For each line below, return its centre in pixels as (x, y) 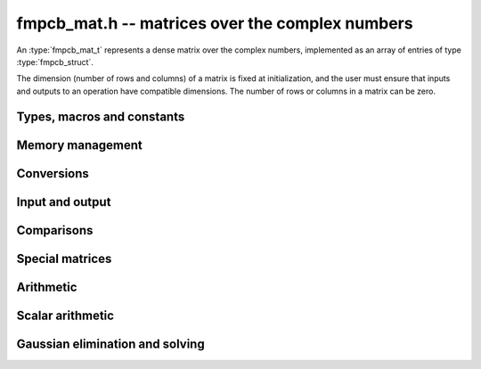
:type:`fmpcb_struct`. (55, 61)
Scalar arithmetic (65, 315)
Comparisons (55, 230)
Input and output (64, 202)
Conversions (53, 173)
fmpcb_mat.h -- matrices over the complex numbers (215, 23)
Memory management (79, 145)
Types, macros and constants (101, 116)
